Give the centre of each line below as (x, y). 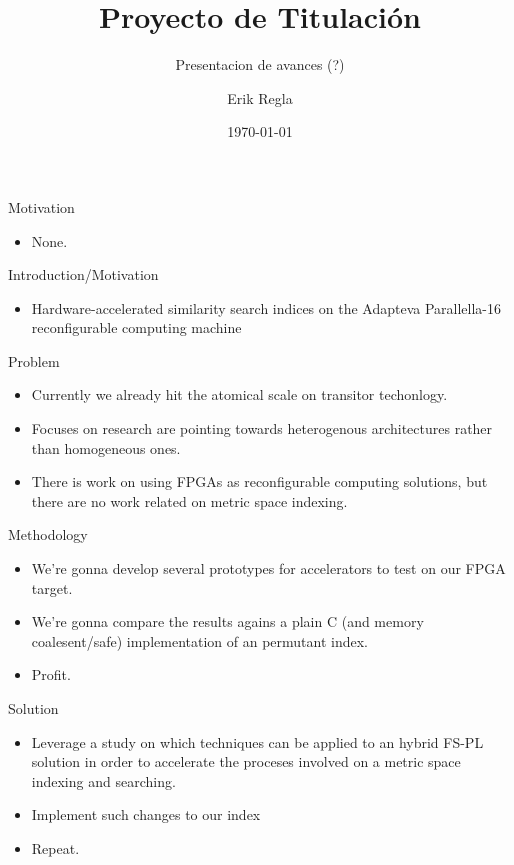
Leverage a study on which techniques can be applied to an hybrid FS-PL (257, 741)
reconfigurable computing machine (136, 327)
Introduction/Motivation (83, 274)
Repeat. (55, 847)
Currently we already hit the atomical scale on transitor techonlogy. (239, 394)
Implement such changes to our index (146, 814)
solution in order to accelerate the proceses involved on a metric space (246, 761)
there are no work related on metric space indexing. (189, 500)
